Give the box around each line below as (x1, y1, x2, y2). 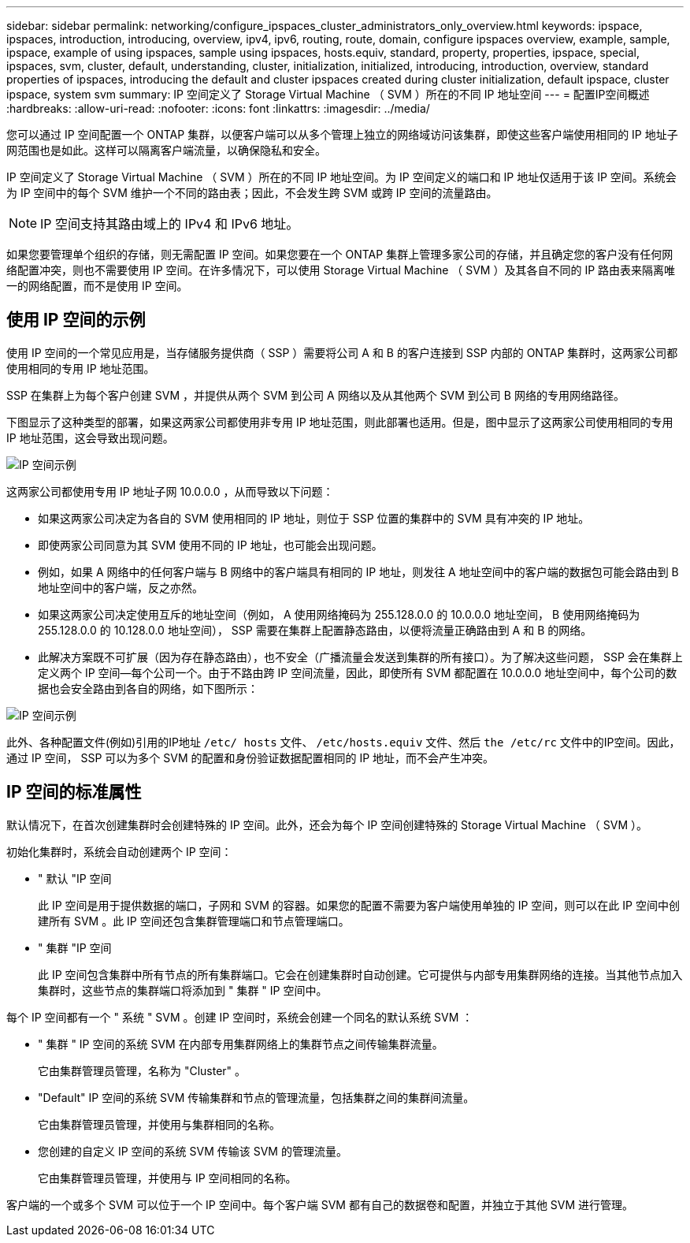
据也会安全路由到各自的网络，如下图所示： (38, 681, 258, 695)
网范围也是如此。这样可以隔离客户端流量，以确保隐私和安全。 (6, 143, 326, 157)
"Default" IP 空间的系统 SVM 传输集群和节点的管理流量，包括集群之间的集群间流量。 (38, 1090, 475, 1104)
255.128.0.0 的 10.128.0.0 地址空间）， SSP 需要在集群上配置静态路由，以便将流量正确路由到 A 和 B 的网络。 (38, 623, 592, 637)
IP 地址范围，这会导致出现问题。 (6, 430, 174, 445)
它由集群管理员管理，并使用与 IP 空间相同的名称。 (38, 1170, 297, 1185)
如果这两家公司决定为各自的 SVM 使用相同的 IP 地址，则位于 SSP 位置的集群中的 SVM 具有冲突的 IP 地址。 (38, 511, 590, 525)
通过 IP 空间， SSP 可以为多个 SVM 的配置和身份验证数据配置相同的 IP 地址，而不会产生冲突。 (6, 750, 495, 765)
